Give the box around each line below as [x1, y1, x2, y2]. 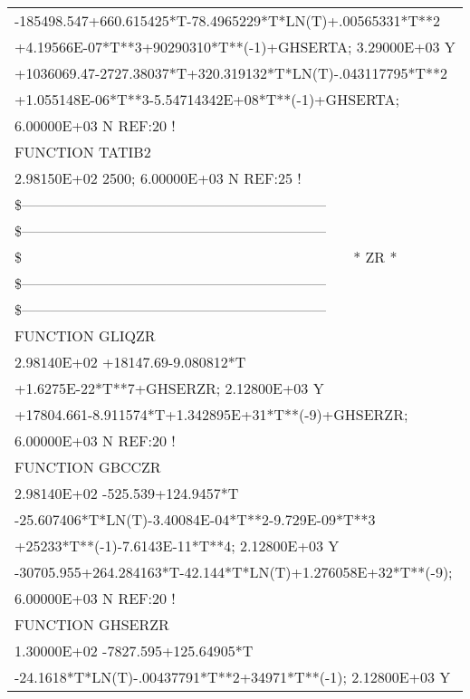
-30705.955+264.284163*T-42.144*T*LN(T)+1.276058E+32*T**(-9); [14, 561, 453, 582]
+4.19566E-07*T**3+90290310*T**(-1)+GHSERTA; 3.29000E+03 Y [14, 36, 456, 57]
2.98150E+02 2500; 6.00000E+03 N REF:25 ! [14, 168, 302, 188]
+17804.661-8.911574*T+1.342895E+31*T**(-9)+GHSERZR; [14, 404, 408, 425]
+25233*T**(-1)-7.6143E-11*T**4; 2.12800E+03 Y [14, 535, 340, 556]
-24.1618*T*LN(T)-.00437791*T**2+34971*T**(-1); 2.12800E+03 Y [14, 666, 451, 687]
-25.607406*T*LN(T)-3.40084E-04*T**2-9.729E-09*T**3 [14, 509, 376, 530]
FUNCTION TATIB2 [14, 141, 151, 162]
